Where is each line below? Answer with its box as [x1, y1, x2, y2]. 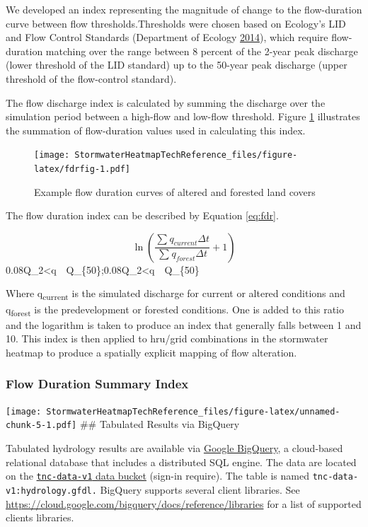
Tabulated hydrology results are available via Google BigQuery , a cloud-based [6, 441, 343, 455]
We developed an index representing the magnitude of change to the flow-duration [6, 2, 362, 16]
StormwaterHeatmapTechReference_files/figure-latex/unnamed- [46, 406, 340, 417]
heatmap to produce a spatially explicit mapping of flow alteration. [6, 344, 297, 359]
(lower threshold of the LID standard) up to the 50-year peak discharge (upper [6, 57, 347, 72]
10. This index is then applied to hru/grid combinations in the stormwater [6, 331, 328, 346]
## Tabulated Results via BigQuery [79, 417, 240, 432]
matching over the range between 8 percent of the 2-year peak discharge [45, 43, 358, 58]
